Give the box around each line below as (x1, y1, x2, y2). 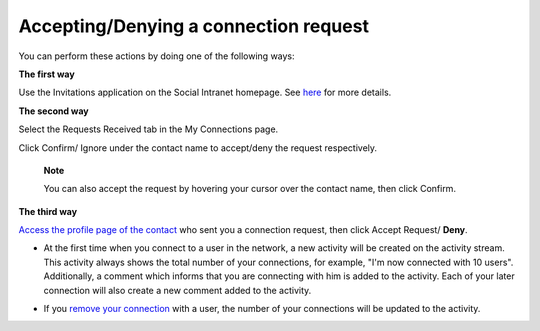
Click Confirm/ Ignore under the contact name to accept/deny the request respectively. (18, 141, 378, 154)
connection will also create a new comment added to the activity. (43, 284, 312, 296)
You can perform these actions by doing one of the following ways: (18, 50, 295, 62)
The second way (18, 105, 89, 117)
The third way (18, 205, 78, 217)
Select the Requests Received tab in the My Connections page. (18, 123, 279, 135)
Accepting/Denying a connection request (18, 15, 370, 37)
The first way (18, 68, 75, 80)
